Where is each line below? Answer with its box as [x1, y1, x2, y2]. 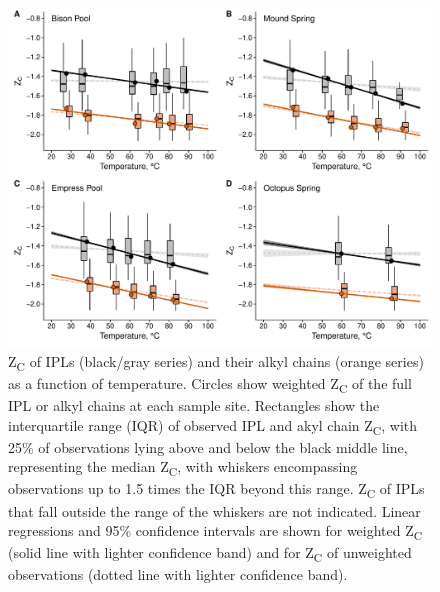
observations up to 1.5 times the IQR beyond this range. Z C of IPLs [8, 478, 425, 502]
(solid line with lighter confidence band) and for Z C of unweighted [8, 542, 412, 566]
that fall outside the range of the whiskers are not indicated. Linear [8, 500, 421, 521]
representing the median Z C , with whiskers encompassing [8, 456, 358, 480]
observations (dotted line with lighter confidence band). [8, 564, 348, 585]
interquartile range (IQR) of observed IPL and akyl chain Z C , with [8, 414, 418, 438]
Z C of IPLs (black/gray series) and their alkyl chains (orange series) [8, 350, 424, 374]
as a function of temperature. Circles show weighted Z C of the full [8, 372, 412, 396]
